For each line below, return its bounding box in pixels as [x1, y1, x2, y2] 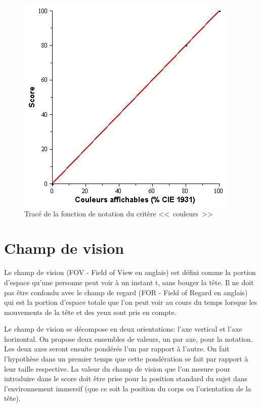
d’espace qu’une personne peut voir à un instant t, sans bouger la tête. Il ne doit [4, 277, 254, 287]
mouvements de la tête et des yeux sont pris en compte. [4, 306, 177, 317]
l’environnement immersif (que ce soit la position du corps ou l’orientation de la [4, 383, 251, 393]
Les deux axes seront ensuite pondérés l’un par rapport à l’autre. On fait [4, 343, 230, 354]
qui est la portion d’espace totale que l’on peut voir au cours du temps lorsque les [4, 297, 257, 307]
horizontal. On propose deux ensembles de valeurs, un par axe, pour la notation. [4, 333, 253, 344]
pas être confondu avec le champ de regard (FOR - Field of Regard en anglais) [4, 287, 248, 297]
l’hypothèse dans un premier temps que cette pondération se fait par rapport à [4, 353, 248, 364]
